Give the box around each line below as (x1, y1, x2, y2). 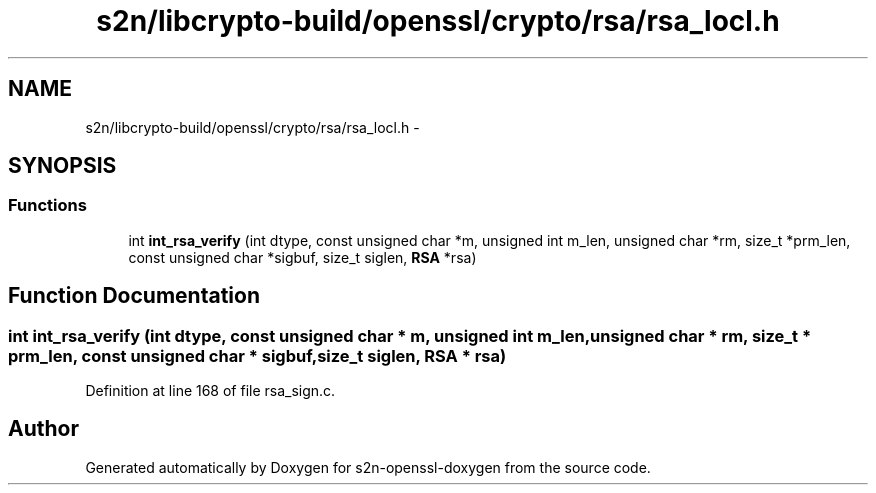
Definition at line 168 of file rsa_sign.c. (85, 382, 336, 400)
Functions (8, 195, 87, 216)
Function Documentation (8, 283, 260, 309)
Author (8, 416, 79, 442)
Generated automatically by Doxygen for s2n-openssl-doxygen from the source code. (85, 458, 651, 476)
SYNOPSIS (8, 153, 117, 179)
